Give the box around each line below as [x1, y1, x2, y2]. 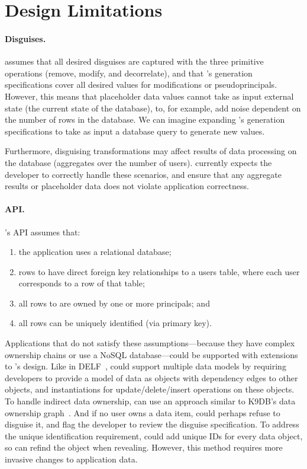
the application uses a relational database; [18, 245, 172, 258]
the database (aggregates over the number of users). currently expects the [5, 156, 272, 168]
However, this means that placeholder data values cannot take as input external [5, 90, 294, 102]
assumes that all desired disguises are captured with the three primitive [5, 55, 264, 68]
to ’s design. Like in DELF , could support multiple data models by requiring [5, 360, 286, 372]
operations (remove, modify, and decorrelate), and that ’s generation [5, 66, 253, 79]
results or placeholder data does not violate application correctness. [5, 180, 249, 192]
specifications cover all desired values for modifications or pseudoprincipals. [5, 78, 277, 91]
